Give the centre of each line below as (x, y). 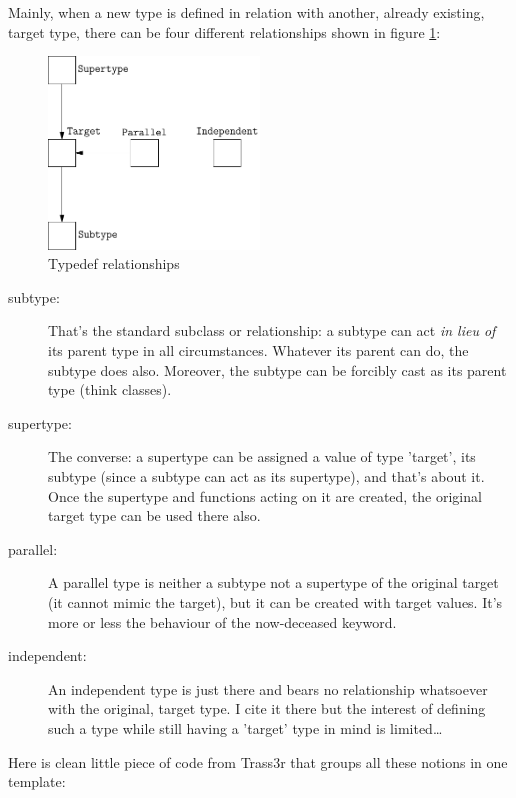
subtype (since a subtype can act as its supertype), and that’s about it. (266, 476)
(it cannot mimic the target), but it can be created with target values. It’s (275, 601)
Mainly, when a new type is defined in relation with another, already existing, (246, 12)
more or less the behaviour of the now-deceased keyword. (222, 621)
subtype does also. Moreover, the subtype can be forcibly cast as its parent (277, 369)
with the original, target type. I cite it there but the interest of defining (267, 708)
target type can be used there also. (154, 515)
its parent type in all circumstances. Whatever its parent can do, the (258, 350)
